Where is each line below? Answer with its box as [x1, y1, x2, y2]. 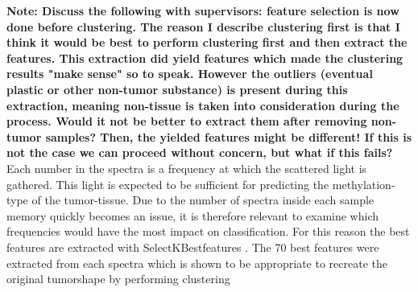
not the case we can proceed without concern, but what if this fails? [6, 144, 393, 161]
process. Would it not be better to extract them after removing [6, 113, 367, 130]
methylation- [332, 175, 395, 192]
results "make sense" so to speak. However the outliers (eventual [6, 65, 373, 82]
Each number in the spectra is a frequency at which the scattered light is [6, 159, 367, 176]
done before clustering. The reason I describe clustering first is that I [6, 18, 400, 35]
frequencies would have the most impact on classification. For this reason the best [6, 223, 410, 240]
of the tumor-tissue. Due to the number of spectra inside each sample [31, 191, 375, 208]
